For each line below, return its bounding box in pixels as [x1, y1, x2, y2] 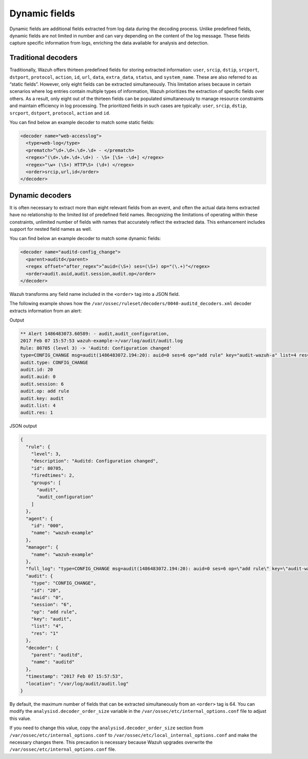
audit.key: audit [20, 395, 64, 401]
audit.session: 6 [20, 381, 64, 387]
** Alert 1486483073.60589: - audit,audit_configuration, [20, 331, 169, 337]
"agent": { [26, 515, 53, 522]
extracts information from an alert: [9, 308, 82, 314]
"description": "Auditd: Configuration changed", [31, 458, 159, 464]
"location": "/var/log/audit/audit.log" [26, 681, 129, 687]
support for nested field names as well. [9, 226, 92, 232]
